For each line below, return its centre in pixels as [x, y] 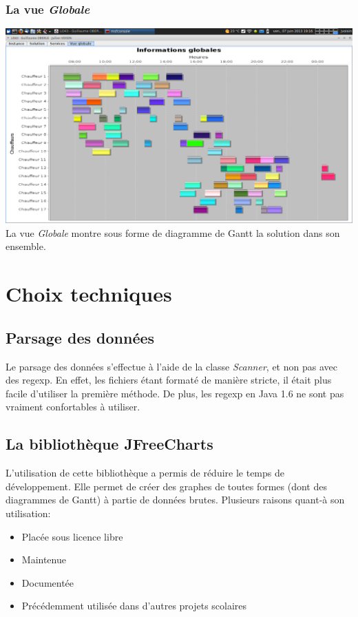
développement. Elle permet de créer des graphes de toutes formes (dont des [166, 486]
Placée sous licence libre [72, 536]
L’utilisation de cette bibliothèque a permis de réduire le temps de [145, 473]
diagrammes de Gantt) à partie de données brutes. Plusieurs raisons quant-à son [175, 500]
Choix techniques [89, 294]
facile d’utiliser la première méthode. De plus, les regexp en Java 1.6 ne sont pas [175, 393]
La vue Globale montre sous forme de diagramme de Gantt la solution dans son [173, 232]
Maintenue [44, 560]
